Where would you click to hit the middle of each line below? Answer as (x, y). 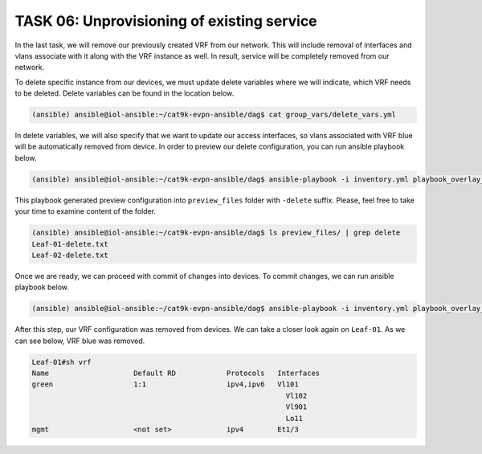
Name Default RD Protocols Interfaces (176, 373)
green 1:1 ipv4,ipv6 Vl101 (165, 384)
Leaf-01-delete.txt (70, 244)
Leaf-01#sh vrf (61, 362)
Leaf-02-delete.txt (70, 255)
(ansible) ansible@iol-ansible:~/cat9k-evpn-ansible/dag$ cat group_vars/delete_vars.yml (214, 115)
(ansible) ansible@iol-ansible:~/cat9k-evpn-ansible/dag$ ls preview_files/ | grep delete (216, 233)
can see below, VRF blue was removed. (80, 341)
